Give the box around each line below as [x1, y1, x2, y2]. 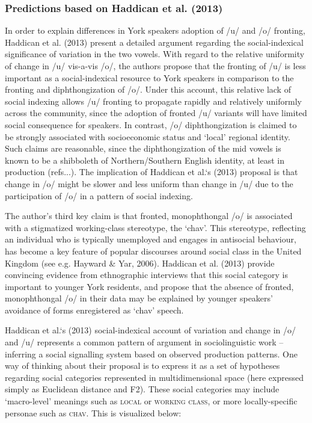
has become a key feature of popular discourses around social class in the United [5, 244, 302, 257]
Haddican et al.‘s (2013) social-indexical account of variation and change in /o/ [5, 324, 296, 336]
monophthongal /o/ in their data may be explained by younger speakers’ [5, 292, 273, 304]
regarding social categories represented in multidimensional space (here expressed [5, 371, 304, 383]
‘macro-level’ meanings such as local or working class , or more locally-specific [5, 395, 298, 407]
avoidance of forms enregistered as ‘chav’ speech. [5, 303, 184, 316]
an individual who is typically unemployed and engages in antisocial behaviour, [5, 233, 296, 245]
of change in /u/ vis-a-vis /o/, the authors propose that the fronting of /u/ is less [5, 60, 306, 72]
